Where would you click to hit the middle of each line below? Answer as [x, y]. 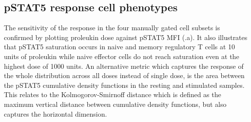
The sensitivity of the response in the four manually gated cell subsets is [112, 28]
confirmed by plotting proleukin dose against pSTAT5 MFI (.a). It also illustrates [126, 37]
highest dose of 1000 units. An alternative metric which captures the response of [124, 66]
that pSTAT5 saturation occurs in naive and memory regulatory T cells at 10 [120, 47]
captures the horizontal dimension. [56, 113]
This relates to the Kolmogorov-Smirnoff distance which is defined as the [113, 94]
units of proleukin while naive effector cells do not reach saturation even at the [122, 56]
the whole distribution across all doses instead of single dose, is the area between [124, 75]
